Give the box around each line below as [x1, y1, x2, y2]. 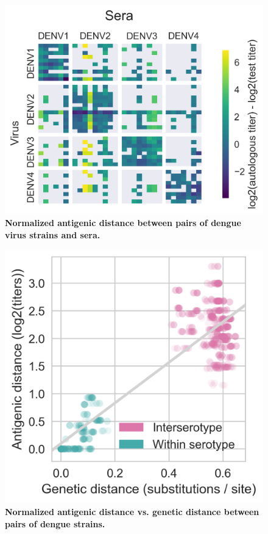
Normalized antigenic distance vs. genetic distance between [5, 505, 259, 518]
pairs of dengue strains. [5, 517, 105, 530]
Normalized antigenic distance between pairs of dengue [5, 216, 241, 229]
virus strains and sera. [5, 228, 100, 241]
